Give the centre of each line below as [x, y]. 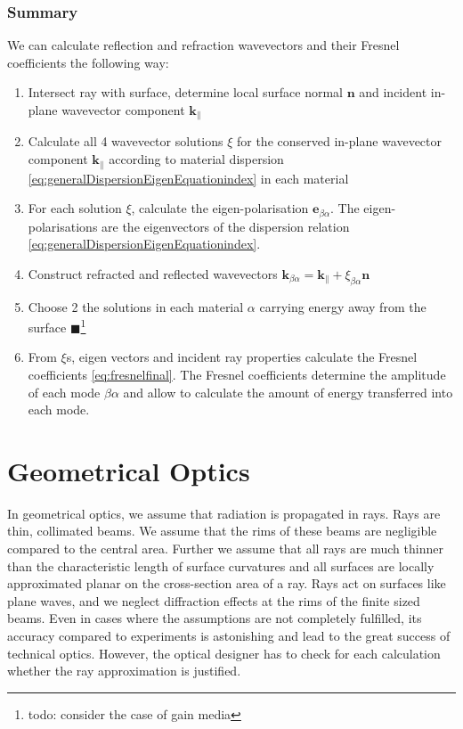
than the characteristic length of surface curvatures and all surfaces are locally [221, 565]
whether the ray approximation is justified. [124, 671]
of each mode [64, 392]
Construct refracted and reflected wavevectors [153, 273]
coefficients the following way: [88, 62]
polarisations [63, 226]
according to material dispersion [196, 159]
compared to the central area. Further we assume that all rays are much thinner [225, 549]
